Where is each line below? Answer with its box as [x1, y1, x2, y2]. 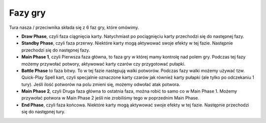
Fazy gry [9, 7, 46, 18]
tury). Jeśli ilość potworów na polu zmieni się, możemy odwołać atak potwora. [21, 81, 180, 87]
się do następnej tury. [21, 109, 66, 115]
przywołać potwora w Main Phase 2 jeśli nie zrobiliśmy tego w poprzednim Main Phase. [21, 95, 199, 101]
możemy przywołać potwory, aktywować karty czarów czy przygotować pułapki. [21, 61, 186, 67]
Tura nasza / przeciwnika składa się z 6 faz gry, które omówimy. [9, 25, 139, 30]
